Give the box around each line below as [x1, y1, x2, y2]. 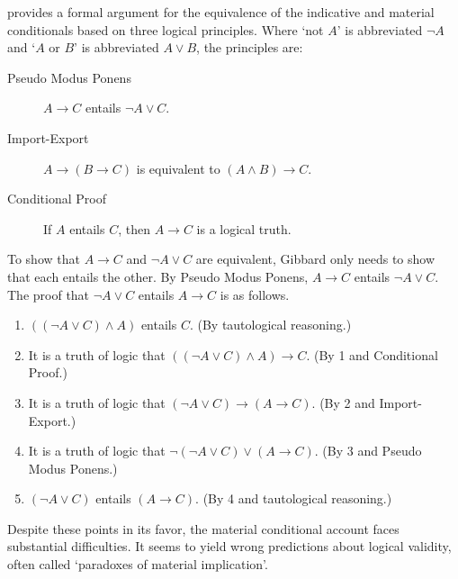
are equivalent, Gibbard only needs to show [195, 249, 436, 268]
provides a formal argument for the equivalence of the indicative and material [7, 3, 435, 21]
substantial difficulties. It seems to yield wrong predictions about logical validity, [7, 537, 452, 556]
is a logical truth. [196, 219, 292, 238]
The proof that [7, 285, 90, 303]
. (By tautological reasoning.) [189, 315, 352, 334]
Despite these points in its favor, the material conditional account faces [7, 519, 400, 538]
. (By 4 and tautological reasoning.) [195, 489, 392, 508]
